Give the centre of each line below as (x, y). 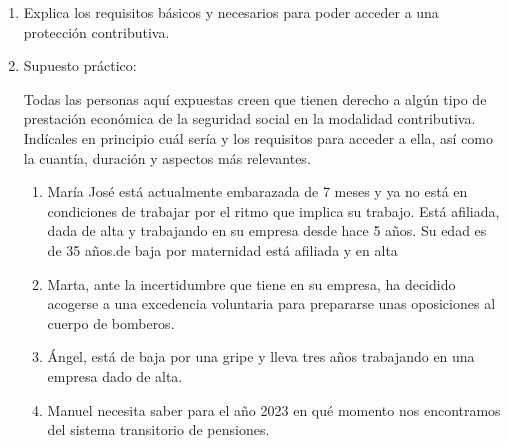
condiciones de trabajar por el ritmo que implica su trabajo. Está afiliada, (273, 210)
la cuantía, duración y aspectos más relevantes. (167, 157)
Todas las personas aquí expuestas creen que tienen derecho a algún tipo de (255, 98)
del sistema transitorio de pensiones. (158, 429)
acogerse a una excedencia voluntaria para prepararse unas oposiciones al (271, 303)
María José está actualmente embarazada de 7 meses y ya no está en (257, 191)
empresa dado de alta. (115, 375)
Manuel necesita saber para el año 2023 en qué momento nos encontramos (274, 409)
